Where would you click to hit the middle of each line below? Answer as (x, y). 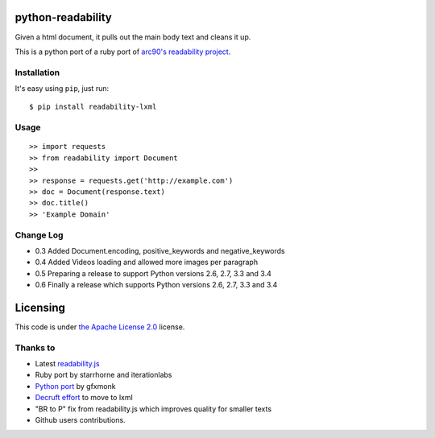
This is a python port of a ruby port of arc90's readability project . (123, 52)
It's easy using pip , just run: (62, 89)
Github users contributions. (80, 420)
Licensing (40, 307)
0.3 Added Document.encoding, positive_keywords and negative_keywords (160, 250)
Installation (37, 72)
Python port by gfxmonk (75, 386)
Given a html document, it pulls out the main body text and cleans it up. (133, 37)
